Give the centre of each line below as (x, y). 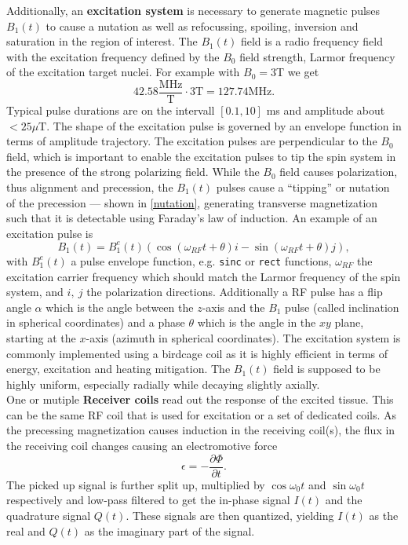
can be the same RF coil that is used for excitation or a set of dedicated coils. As (202, 414)
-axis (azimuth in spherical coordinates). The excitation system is (243, 337)
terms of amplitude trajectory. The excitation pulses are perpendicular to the (192, 141)
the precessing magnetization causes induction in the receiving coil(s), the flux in (201, 430)
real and (26, 530)
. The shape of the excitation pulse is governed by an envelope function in (224, 125)
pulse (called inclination (342, 307)
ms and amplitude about (326, 110)
